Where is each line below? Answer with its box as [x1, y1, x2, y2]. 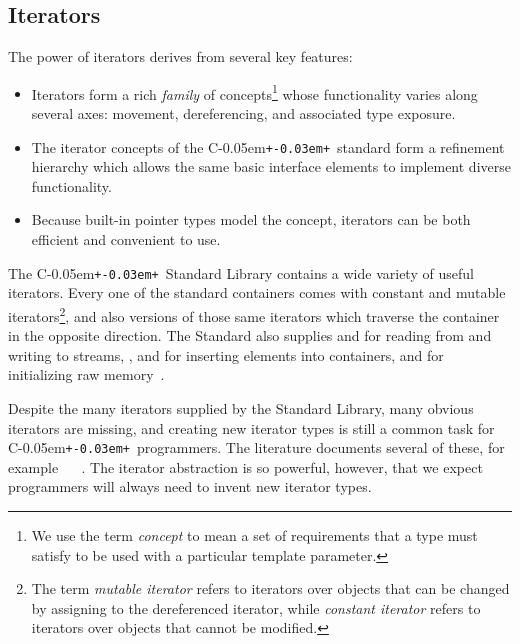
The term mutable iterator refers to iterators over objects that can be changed [31, 578, 510, 599]
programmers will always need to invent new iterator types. [8, 476, 372, 497]
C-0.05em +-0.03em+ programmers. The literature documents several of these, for [8, 437, 505, 458]
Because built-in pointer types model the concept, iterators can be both [31, 209, 471, 230]
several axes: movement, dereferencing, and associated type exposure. [31, 103, 456, 124]
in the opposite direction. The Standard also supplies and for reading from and [8, 325, 492, 346]
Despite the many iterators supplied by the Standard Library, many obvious [8, 397, 474, 418]
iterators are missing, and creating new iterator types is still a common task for [8, 417, 495, 438]
